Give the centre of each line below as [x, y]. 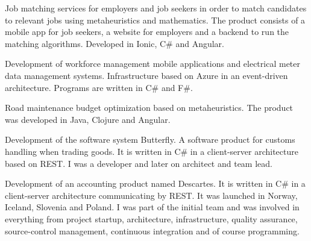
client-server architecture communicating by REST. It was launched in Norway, [151, 195]
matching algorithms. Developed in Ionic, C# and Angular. [115, 43]
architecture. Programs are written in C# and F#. [99, 87]
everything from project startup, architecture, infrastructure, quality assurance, [151, 218]
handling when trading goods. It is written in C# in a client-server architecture [152, 151]
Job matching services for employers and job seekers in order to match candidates [156, 8]
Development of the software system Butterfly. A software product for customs [150, 139]
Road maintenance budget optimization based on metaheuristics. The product [149, 108]
